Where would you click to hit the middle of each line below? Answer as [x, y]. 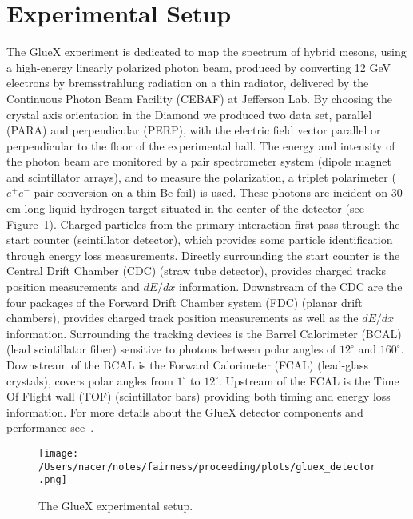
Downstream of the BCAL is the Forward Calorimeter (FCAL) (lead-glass [188, 365]
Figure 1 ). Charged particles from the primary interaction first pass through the [203, 224]
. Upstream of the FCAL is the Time [309, 380]
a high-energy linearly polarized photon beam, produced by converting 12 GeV [199, 67]
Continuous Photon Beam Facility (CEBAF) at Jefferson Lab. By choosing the [200, 98]
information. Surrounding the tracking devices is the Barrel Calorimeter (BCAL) [204, 333]
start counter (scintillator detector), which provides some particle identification [200, 240]
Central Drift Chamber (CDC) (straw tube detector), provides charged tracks [196, 271]
